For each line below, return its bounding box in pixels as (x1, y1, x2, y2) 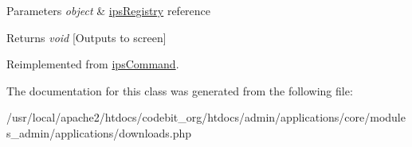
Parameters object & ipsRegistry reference (6, 2, 211, 18)
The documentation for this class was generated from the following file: (6, 82, 353, 99)
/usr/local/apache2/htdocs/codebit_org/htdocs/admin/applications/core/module (6, 109, 406, 126)
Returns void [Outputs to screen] (6, 29, 167, 45)
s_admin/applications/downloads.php (6, 124, 192, 141)
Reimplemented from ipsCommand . (6, 56, 179, 72)
